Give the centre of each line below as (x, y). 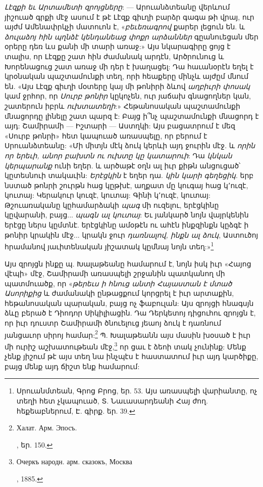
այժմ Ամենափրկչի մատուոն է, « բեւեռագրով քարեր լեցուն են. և (125, 27)
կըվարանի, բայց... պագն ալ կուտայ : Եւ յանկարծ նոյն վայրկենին (127, 215)
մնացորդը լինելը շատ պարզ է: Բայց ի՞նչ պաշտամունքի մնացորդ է (132, 116)
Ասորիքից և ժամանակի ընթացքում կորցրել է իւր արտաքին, (119, 293)
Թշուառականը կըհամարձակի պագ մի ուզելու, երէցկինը (112, 205)
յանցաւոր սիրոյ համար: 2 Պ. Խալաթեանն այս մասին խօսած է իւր (128, 334)
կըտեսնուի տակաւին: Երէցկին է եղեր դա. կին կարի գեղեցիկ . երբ (129, 175)
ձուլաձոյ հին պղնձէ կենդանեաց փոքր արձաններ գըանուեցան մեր (131, 36)
